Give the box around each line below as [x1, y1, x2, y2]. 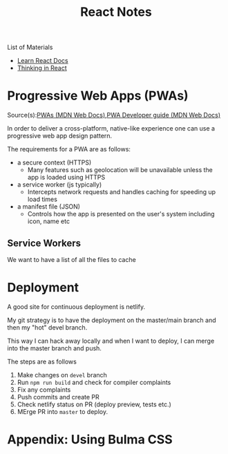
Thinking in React [17, 64, 67, 73]
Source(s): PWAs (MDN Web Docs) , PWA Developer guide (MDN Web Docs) [7, 111, 221, 120]
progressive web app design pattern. [7, 132, 113, 140]
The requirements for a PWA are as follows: [7, 145, 131, 153]
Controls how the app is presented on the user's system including [27, 210, 216, 218]
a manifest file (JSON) [17, 202, 81, 211]
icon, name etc [27, 217, 70, 225]
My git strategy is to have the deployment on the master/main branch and [7, 316, 216, 324]
